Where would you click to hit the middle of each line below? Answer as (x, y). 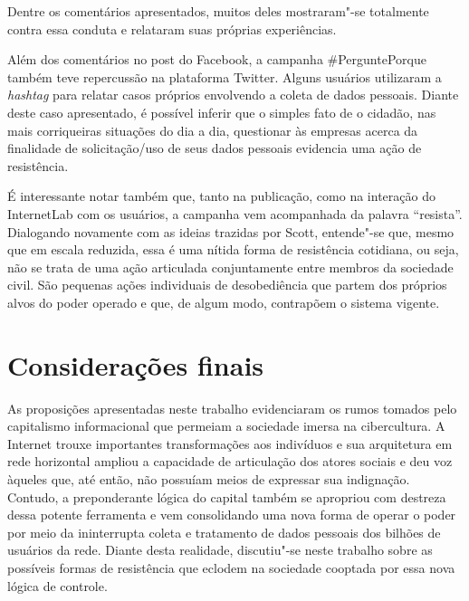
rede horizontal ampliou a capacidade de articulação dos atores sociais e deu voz (230, 461)
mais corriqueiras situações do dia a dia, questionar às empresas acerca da (213, 130)
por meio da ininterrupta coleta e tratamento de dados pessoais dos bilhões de (224, 532)
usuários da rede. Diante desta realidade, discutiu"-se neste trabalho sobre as (220, 550)
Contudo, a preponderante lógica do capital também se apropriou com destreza (227, 496)
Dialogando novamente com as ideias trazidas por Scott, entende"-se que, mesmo (231, 231)
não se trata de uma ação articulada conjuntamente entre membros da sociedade (230, 267)
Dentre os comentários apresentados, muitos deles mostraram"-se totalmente (218, 11)
